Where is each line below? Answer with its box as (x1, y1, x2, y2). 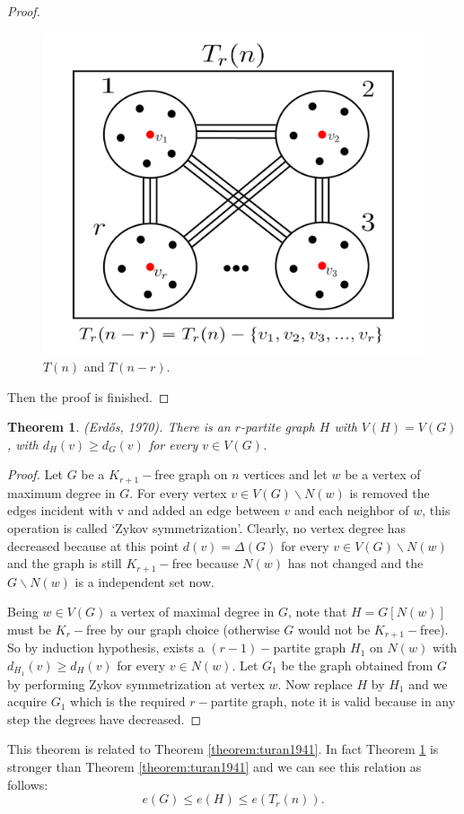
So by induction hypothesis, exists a (7, 638, 205, 657)
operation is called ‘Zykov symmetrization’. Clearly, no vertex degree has (7, 518, 407, 537)
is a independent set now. (74, 572, 214, 591)
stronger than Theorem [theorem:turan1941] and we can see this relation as (7, 757, 422, 776)
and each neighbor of (293, 501, 409, 520)
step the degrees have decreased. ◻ (7, 709, 202, 728)
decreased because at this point (7, 536, 179, 555)
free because (171, 554, 239, 573)
